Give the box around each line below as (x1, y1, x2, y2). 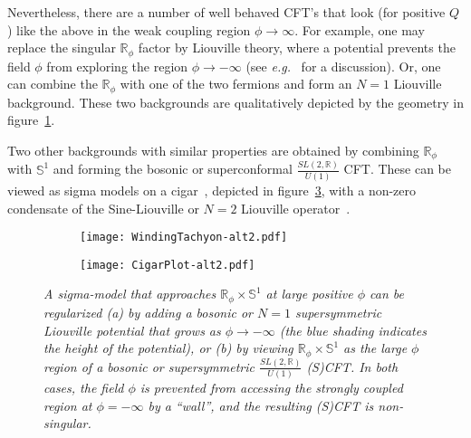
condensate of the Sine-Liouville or (7, 198, 199, 217)
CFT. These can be (343, 159, 452, 178)
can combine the (7, 74, 98, 93)
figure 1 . (7, 110, 55, 129)
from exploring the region (46, 56, 188, 75)
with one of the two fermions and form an (120, 74, 352, 93)
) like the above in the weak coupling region (7, 20, 251, 39)
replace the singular (7, 38, 116, 57)
